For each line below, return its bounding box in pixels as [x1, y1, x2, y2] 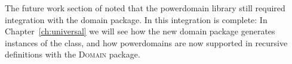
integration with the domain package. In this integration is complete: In [5, 13, 268, 25]
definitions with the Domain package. [5, 48, 140, 60]
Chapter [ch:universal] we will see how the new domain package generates [5, 25, 275, 37]
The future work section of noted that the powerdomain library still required [5, 2, 285, 14]
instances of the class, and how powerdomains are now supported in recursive [5, 36, 288, 49]
